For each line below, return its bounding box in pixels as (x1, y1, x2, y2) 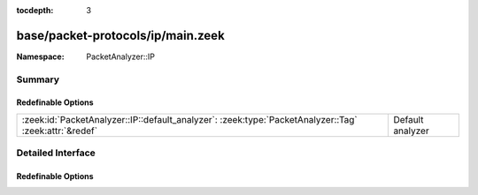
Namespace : (16, 51, 66, 62)
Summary (16, 73, 60, 86)
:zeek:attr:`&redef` (21, 124, 97, 137)
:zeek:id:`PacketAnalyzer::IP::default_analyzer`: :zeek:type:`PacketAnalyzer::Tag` (21, 113, 358, 125)
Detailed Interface (16, 146, 96, 159)
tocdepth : (16, 5, 54, 15)
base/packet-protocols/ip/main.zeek (16, 27, 225, 43)
